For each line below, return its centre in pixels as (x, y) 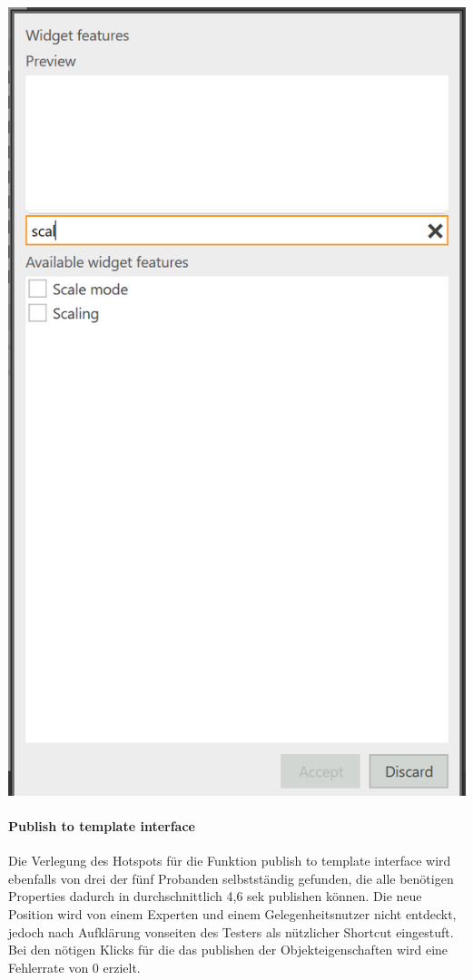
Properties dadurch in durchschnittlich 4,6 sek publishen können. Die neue (215, 896)
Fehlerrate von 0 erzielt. (74, 967)
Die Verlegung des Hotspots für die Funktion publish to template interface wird (230, 861)
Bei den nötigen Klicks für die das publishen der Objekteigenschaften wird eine (228, 950)
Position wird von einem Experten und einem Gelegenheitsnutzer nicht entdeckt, (232, 914)
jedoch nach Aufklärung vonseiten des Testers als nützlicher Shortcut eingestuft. (231, 931)
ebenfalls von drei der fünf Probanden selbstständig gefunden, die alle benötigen (231, 878)
